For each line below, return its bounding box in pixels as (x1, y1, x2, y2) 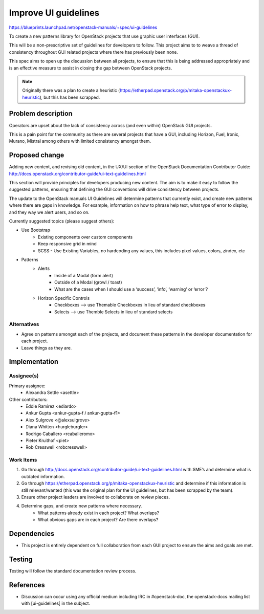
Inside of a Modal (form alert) (54, 272, 113, 278)
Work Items (9, 457, 37, 463)
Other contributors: (9, 396, 48, 402)
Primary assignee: (9, 383, 46, 389)
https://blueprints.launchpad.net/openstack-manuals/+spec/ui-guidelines (9, 24, 157, 30)
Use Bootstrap (21, 227, 50, 233)
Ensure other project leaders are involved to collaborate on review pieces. (21, 494, 170, 500)
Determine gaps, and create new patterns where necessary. (21, 503, 142, 509)
